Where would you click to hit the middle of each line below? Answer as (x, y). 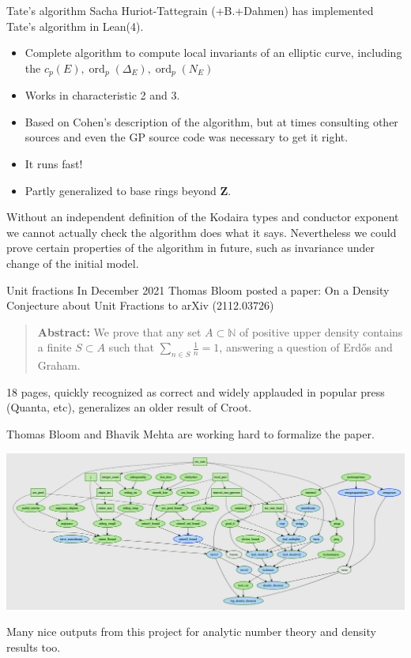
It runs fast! (54, 164)
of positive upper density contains (321, 331)
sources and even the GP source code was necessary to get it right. (187, 137)
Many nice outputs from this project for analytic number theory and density (191, 632)
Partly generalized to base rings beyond (121, 190)
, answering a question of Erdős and (306, 347)
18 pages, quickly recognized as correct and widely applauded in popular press (196, 391)
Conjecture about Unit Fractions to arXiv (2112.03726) (140, 305)
